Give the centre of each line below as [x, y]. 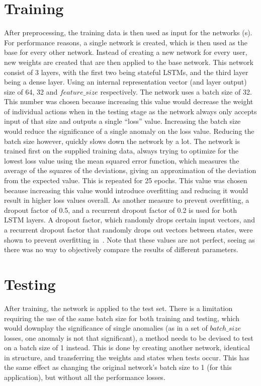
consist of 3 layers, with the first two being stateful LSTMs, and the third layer [126, 72]
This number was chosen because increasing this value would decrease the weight [129, 101]
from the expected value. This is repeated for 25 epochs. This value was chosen [126, 180]
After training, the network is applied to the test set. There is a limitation [118, 308]
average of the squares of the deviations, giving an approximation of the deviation [130, 170]
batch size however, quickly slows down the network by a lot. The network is [122, 141]
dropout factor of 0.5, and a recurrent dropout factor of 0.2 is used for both [120, 210]
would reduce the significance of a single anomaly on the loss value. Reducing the [129, 131]
